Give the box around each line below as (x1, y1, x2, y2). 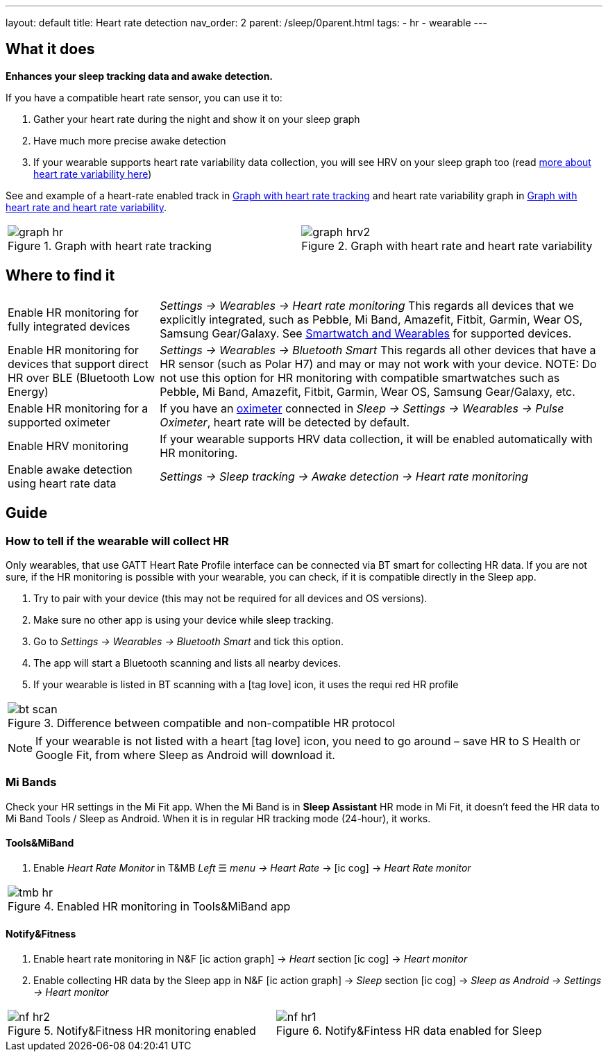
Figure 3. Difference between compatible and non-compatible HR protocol (8, 715, 396, 730)
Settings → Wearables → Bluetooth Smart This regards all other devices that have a (160, 342, 596, 357)
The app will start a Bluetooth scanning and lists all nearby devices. (33, 656, 341, 669)
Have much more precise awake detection (33, 134, 226, 147)
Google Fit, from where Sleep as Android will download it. (35, 747, 335, 762)
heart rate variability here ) (33, 167, 152, 180)
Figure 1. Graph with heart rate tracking (8, 238, 212, 253)
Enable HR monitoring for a (8, 401, 149, 415)
